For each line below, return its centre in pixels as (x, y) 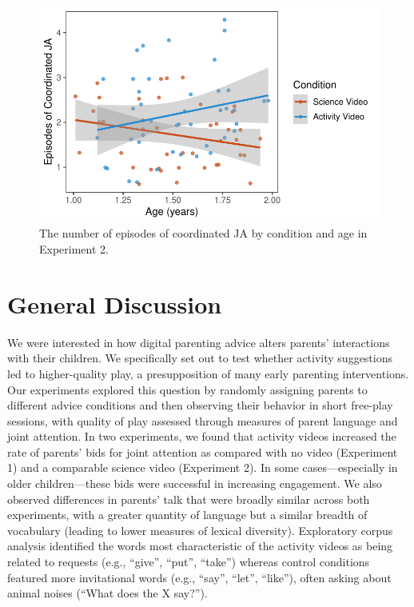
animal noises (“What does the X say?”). (107, 593)
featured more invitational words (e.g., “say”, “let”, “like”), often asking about (199, 577)
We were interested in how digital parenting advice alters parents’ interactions (199, 342)
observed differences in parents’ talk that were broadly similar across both (189, 499)
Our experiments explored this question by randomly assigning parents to (187, 389)
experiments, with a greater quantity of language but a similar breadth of (187, 515)
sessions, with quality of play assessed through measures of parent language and (203, 420)
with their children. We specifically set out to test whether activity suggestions (200, 358)
